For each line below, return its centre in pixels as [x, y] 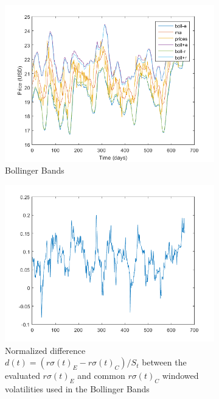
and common [101, 376]
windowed [180, 376]
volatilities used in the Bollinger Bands [77, 389]
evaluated [23, 376]
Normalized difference [45, 350]
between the [164, 362]
